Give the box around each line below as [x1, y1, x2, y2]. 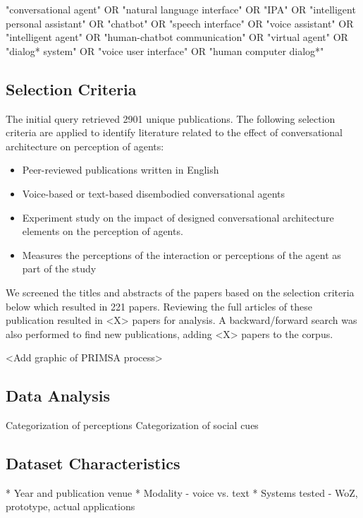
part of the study [22, 261, 97, 276]
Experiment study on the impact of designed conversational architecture [22, 210, 334, 224]
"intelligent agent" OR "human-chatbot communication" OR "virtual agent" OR [6, 30, 348, 44]
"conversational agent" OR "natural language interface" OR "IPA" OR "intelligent [6, 2, 356, 16]
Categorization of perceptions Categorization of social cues [6, 418, 259, 433]
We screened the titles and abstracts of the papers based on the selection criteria [6, 284, 355, 299]
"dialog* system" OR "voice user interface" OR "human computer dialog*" [6, 43, 324, 58]
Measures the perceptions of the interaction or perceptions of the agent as [22, 247, 341, 262]
